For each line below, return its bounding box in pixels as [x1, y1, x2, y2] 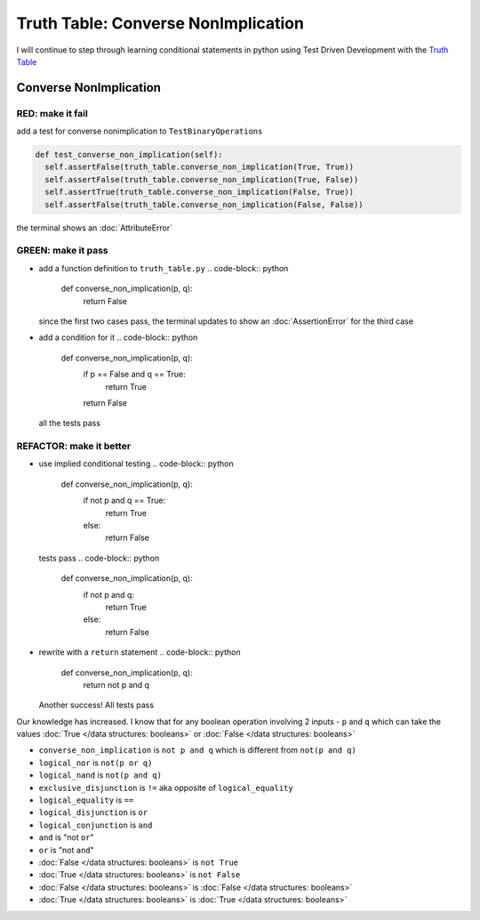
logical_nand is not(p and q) [38, 770, 162, 780]
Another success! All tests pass [38, 699, 155, 711]
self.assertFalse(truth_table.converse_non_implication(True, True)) [44, 162, 355, 173]
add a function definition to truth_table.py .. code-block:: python [38, 262, 289, 273]
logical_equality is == [38, 795, 134, 805]
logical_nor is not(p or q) [38, 757, 153, 768]
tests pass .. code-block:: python [38, 553, 160, 563]
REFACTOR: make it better [16, 440, 132, 453]
